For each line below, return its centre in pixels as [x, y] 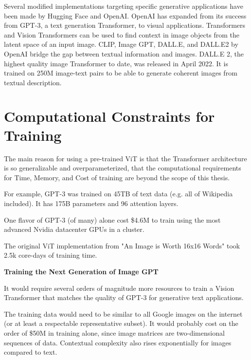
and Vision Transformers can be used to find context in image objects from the [122, 34]
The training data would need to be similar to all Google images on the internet [123, 313]
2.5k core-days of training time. [51, 255]
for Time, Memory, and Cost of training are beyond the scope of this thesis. [117, 177]
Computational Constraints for [109, 116]
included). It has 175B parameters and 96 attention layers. [91, 203]
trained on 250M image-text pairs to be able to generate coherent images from [121, 73]
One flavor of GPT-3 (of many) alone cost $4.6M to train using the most [112, 219]
